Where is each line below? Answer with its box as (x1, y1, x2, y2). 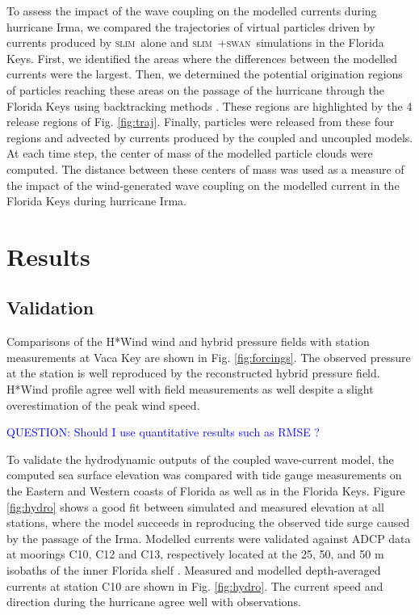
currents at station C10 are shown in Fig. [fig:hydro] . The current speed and (6, 577, 383, 594)
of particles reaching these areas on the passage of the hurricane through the (6, 81, 385, 98)
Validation (6, 295, 94, 320)
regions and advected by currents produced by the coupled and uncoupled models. (6, 128, 413, 145)
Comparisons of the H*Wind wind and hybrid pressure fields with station (6, 333, 370, 350)
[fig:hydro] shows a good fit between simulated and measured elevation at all (6, 498, 384, 515)
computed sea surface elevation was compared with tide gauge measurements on (6, 466, 402, 483)
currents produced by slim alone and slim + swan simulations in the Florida (6, 34, 384, 51)
